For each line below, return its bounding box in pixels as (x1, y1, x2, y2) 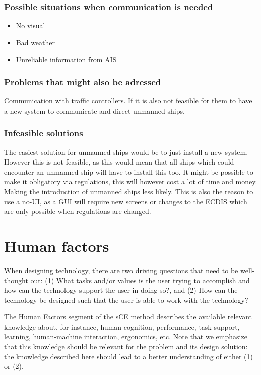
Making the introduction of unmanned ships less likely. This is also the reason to (4, 186, 253, 196)
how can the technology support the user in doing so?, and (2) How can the (4, 285, 238, 295)
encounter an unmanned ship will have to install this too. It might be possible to (4, 166, 253, 177)
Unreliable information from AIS (16, 54, 117, 65)
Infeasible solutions (4, 127, 83, 139)
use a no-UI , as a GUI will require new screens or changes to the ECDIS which (4, 196, 247, 206)
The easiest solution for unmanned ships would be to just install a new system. (4, 146, 248, 157)
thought (4, 275, 28, 285)
